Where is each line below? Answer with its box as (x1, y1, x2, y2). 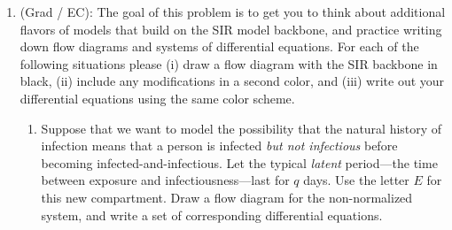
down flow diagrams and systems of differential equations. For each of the (19, 37, 419, 56)
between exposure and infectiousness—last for (41, 171, 290, 189)
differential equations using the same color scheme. (19, 88, 295, 107)
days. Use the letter (303, 171, 409, 189)
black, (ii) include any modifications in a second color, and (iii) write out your (19, 72, 445, 90)
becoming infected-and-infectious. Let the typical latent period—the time (41, 153, 438, 172)
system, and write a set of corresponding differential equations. (41, 205, 383, 224)
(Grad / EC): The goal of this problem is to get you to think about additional (19, 3, 446, 20)
